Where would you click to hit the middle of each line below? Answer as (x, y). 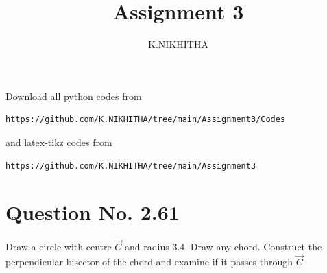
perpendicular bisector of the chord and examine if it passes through (149, 262)
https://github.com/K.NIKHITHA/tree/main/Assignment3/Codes (146, 120)
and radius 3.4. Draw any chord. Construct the (223, 247)
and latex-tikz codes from (59, 142)
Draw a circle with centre (59, 247)
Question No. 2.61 (93, 212)
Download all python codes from (74, 96)
